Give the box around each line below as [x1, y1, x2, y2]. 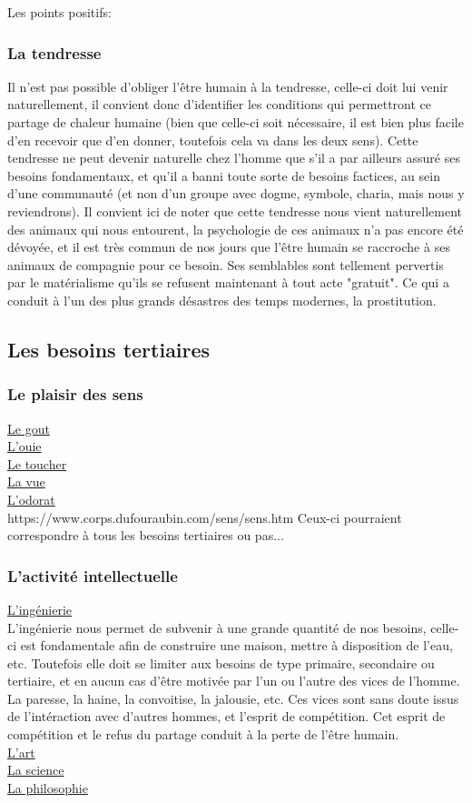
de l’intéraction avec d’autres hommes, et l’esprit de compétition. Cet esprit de [7, 707, 446, 726]
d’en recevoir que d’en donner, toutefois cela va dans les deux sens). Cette [7, 130, 418, 149]
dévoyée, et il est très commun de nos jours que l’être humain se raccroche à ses [7, 237, 450, 256]
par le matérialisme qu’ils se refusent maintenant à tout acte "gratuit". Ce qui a [7, 273, 449, 292]
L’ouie [7, 437, 42, 456]
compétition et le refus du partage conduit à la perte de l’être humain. [7, 725, 399, 744]
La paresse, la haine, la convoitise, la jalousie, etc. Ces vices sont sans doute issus [7, 688, 459, 708]
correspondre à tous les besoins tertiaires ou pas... [7, 526, 284, 545]
